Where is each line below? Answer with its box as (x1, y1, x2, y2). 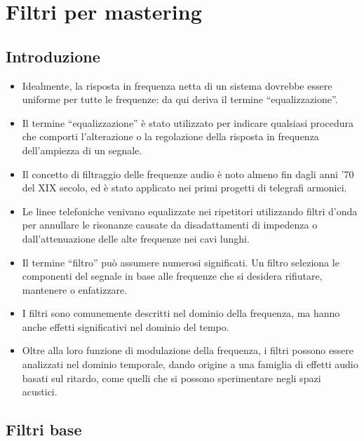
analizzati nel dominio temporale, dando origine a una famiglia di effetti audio (22, 357, 358, 372)
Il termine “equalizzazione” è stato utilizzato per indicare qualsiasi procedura (22, 115, 353, 130)
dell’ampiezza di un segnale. (22, 142, 142, 157)
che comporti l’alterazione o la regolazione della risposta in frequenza (22, 129, 319, 144)
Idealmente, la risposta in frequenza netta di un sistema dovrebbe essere (22, 78, 332, 93)
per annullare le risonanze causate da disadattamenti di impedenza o (22, 217, 318, 232)
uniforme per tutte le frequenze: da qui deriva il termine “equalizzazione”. (22, 92, 338, 107)
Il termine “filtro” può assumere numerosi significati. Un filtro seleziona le (22, 255, 339, 269)
